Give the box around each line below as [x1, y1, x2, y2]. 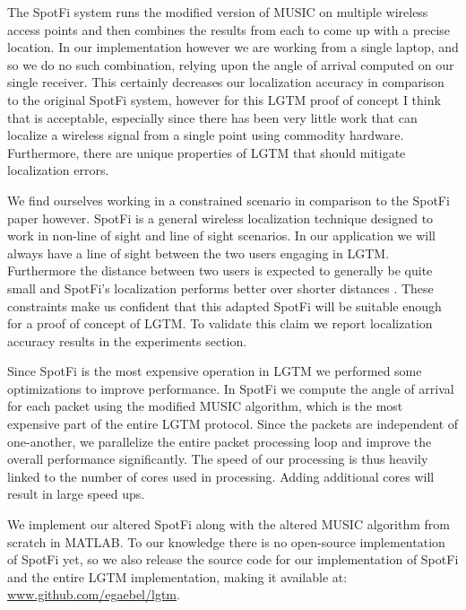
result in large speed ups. [7, 484, 145, 503]
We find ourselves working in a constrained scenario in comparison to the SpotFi [7, 190, 450, 209]
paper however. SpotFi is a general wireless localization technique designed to [7, 208, 434, 227]
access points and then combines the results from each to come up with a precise [7, 20, 451, 39]
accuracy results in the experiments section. [7, 331, 247, 350]
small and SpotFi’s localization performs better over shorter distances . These [7, 278, 434, 297]
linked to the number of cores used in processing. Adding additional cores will [7, 466, 435, 485]
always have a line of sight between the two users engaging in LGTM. [7, 243, 390, 262]
